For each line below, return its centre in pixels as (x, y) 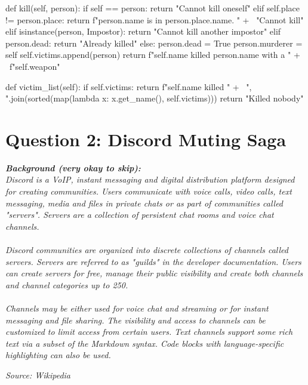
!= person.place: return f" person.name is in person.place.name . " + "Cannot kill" (155, 19)
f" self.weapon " (35, 66)
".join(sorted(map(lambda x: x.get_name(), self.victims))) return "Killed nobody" (155, 98)
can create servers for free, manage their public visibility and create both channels (154, 273)
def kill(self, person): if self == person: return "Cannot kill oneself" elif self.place (153, 8)
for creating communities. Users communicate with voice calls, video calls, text (149, 191)
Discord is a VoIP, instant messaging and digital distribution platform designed (150, 179)
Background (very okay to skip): (73, 167)
